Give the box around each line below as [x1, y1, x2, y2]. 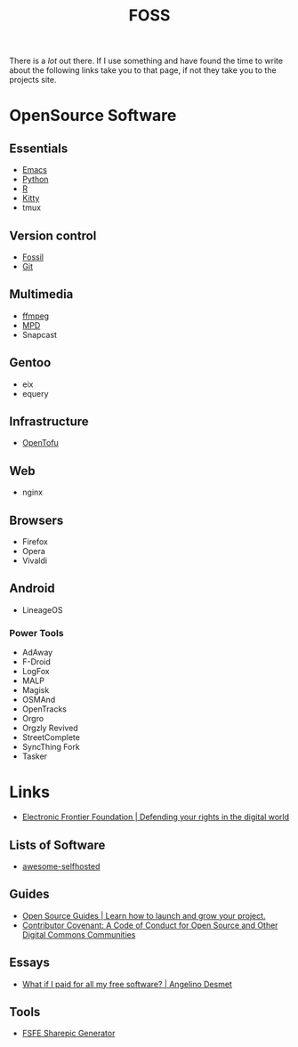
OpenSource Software [9, 106, 177, 125]
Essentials [9, 141, 68, 156]
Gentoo [9, 355, 52, 370]
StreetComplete [21, 732, 80, 743]
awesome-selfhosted [21, 860, 101, 872]
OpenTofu [21, 438, 60, 448]
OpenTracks [21, 704, 67, 714]
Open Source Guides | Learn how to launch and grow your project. [21, 910, 266, 921]
